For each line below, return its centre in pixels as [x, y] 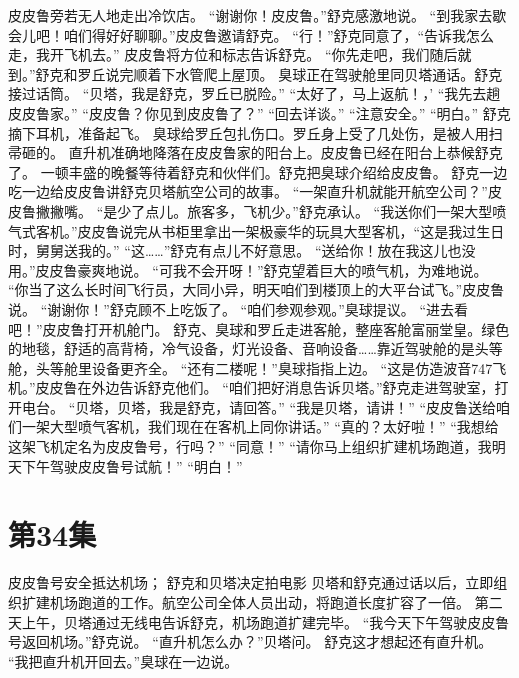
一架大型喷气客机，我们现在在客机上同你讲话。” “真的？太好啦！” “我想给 [260, 426]
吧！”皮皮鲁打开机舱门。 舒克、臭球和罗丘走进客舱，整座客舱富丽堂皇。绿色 [259, 328]
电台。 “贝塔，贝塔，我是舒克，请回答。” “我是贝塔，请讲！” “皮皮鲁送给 [259, 406]
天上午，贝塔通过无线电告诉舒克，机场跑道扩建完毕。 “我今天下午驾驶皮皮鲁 [259, 621]
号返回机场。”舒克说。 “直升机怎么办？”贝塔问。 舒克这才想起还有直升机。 [250, 641]
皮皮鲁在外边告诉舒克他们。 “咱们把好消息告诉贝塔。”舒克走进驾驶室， [265, 387]
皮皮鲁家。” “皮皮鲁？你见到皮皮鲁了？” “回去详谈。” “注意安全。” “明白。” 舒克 [259, 112]
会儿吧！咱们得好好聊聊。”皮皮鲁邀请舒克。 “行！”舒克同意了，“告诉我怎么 [251, 34]
